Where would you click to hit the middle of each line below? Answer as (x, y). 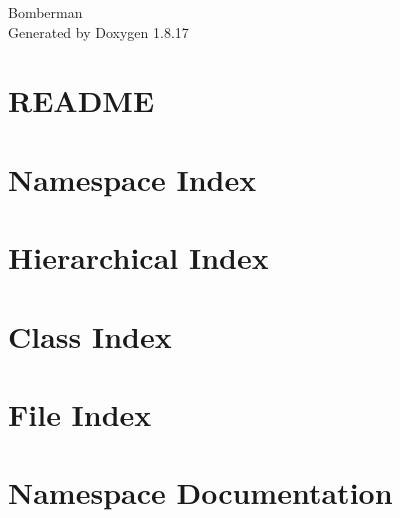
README (81, 100)
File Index (80, 413)
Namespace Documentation (200, 492)
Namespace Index (132, 178)
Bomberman (45, 12)
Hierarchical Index (138, 257)
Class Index (90, 335)
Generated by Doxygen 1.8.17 (98, 31)
